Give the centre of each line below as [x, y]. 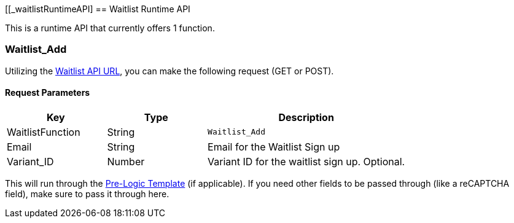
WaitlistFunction [44, 132]
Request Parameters [48, 93]
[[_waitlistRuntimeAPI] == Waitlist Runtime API [98, 9]
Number [126, 161]
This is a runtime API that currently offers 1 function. [110, 28]
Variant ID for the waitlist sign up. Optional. [306, 161]
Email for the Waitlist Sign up [274, 147]
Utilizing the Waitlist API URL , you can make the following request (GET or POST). [169, 71]
